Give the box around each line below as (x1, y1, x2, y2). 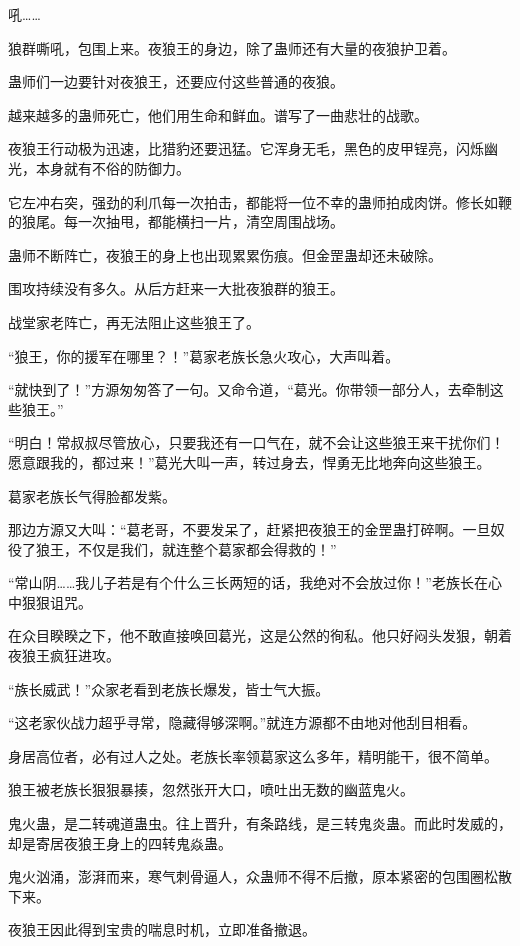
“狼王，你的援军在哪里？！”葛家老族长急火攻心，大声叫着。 (8, 345, 400, 366)
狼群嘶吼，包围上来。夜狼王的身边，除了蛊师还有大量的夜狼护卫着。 (8, 37, 456, 58)
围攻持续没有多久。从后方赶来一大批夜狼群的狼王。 (8, 278, 344, 299)
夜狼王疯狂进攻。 (8, 645, 120, 666)
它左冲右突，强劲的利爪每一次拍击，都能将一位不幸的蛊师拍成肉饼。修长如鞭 (8, 191, 512, 212)
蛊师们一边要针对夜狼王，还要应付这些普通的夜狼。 (8, 71, 344, 92)
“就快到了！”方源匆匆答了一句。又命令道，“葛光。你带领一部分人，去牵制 (8, 379, 490, 400)
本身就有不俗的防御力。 (35, 157, 190, 178)
